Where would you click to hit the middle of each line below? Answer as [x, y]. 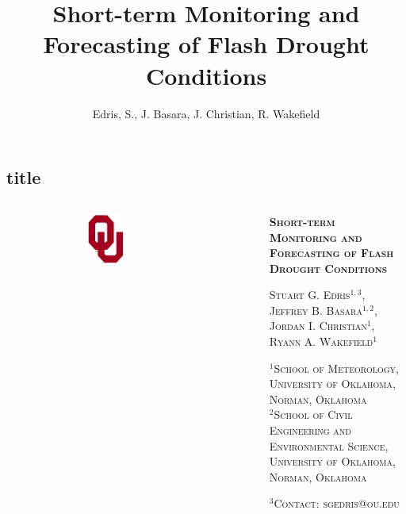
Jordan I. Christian [318, 326]
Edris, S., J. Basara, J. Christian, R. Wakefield [206, 113]
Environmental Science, [329, 445]
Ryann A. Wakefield [321, 341]
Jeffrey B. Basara [316, 310]
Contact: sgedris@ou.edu [337, 503]
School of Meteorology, [336, 368]
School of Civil [313, 414]
